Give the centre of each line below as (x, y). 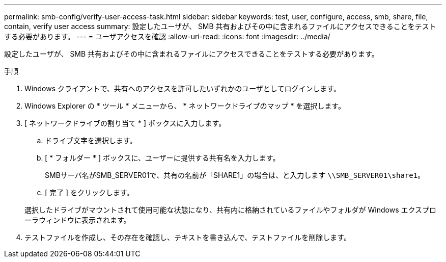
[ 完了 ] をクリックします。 (89, 192)
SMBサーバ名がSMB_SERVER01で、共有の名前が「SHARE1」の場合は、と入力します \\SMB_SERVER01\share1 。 (235, 175)
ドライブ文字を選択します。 (91, 140)
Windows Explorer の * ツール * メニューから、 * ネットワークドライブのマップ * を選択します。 (185, 106)
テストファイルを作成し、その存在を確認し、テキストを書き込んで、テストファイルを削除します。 (188, 237)
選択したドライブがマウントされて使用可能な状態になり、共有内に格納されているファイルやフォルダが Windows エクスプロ (231, 210)
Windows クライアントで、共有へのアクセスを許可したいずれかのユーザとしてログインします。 (183, 88)
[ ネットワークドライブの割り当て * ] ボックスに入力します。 (125, 123)
